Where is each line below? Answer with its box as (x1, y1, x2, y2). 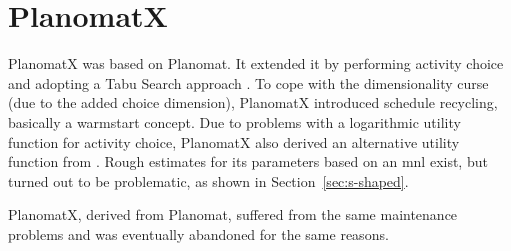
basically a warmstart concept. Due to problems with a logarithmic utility (8, 111, 461, 132)
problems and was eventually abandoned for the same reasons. (8, 223, 389, 244)
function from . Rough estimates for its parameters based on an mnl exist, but (8, 151, 488, 172)
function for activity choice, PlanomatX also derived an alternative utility (8, 131, 460, 152)
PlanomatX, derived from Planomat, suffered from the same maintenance (8, 204, 458, 225)
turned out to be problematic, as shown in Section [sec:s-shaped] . (8, 170, 409, 191)
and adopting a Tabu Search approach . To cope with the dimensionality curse (8, 72, 489, 93)
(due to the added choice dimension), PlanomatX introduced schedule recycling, (8, 92, 498, 113)
